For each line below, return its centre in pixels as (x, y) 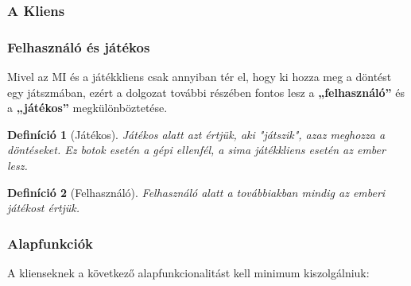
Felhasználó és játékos (79, 46)
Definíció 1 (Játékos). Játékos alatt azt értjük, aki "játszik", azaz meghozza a (196, 134)
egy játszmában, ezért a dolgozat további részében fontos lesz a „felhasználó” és (206, 92)
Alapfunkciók (50, 243)
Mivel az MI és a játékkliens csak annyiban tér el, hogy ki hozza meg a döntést (200, 77)
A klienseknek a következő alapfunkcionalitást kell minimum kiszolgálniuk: (188, 273)
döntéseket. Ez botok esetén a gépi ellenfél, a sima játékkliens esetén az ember (196, 150)
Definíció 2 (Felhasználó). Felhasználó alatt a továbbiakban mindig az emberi (196, 192)
